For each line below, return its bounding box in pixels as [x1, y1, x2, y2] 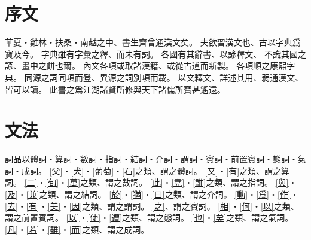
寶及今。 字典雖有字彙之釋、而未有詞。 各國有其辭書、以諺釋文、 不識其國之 [5, 47, 306, 60]
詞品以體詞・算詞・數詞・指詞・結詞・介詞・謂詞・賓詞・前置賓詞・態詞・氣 [5, 153, 306, 165]
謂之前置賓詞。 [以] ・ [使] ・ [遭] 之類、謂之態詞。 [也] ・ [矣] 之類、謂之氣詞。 [5, 211, 294, 224]
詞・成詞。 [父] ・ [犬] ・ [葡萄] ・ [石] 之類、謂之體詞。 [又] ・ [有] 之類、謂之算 [5, 164, 290, 177]
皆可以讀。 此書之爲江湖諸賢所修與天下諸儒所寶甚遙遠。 [5, 83, 225, 95]
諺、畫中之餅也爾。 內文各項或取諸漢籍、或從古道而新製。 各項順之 [5, 59, 270, 72]
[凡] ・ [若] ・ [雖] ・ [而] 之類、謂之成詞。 [5, 223, 150, 235]
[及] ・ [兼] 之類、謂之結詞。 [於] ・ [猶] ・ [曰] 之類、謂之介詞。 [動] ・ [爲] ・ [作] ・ [5, 188, 299, 200]
